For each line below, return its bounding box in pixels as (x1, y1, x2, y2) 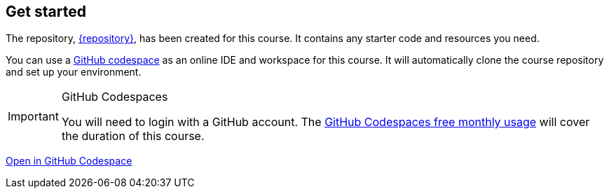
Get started (6, 3, 86, 20)
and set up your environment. (6, 66, 142, 78)
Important (8, 109, 59, 124)
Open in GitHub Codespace (6, 155, 132, 167)
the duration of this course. (61, 129, 205, 144)
